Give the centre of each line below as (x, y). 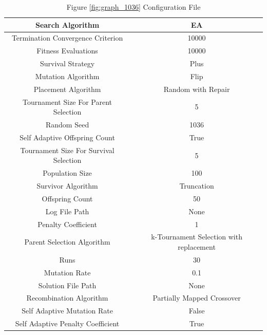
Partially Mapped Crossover (197, 298)
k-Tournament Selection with (197, 237)
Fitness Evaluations (67, 51)
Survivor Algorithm (67, 186)
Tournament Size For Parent (68, 101)
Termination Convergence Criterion (67, 38)
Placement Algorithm (67, 89)
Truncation (197, 186)
